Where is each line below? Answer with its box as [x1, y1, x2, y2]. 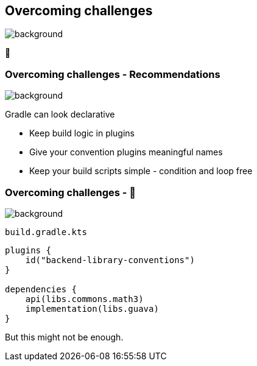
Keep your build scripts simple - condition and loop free [29, 166, 253, 177]
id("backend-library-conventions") [25, 255, 195, 265]
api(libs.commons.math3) [25, 294, 144, 304]
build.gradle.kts [5, 227, 87, 237]
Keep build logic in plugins [29, 128, 135, 139]
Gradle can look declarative [5, 109, 115, 120]
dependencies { [5, 284, 77, 294]
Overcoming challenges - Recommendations [5, 68, 220, 80]
